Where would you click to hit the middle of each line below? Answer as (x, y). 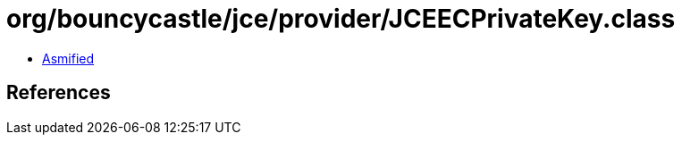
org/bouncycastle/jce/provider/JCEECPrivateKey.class (341, 19)
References (59, 93)
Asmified (68, 58)
